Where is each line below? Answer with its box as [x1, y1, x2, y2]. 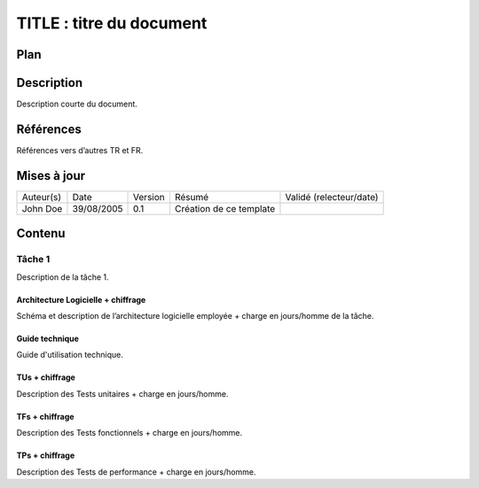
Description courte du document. [16, 98, 137, 110]
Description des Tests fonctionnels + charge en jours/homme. [16, 428, 243, 438]
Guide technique [16, 333, 80, 345]
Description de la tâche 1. [16, 271, 110, 283]
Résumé [174, 190, 209, 203]
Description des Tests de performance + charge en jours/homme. [16, 466, 256, 477]
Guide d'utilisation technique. [16, 350, 124, 360]
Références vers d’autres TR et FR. [16, 144, 144, 155]
